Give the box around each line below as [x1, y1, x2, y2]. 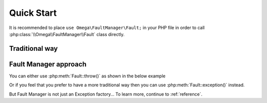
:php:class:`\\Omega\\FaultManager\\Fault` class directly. [9, 31, 125, 37]
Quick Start [9, 7, 57, 18]
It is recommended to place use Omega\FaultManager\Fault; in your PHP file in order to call [9, 25, 205, 31]
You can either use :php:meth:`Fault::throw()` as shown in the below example [9, 73, 166, 79]
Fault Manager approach [9, 60, 87, 69]
